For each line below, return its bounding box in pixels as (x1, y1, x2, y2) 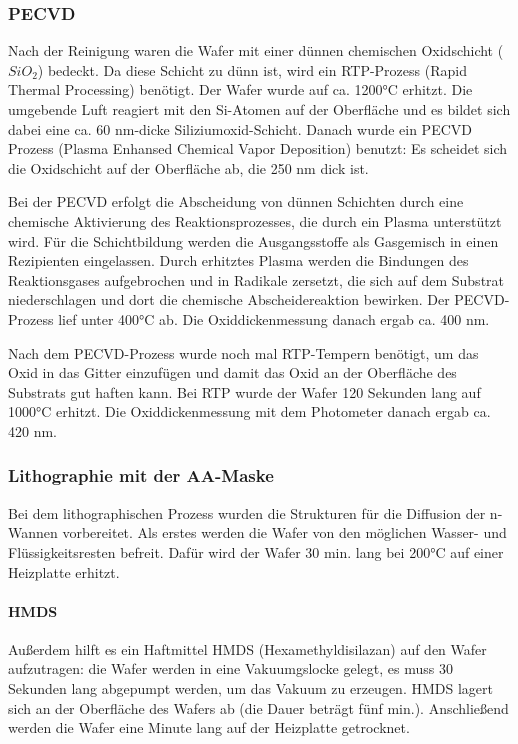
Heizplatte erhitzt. (8, 561, 120, 582)
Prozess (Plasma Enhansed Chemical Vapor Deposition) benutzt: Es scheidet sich (8, 138, 508, 159)
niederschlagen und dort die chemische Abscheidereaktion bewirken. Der (8, 289, 450, 310)
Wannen (8, 522, 58, 543)
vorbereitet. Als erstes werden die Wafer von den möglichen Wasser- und (62, 522, 507, 543)
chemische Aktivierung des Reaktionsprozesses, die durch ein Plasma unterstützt (8, 210, 502, 231)
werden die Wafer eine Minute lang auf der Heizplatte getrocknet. (8, 717, 410, 738)
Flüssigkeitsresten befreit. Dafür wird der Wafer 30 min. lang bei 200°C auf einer (8, 541, 504, 562)
